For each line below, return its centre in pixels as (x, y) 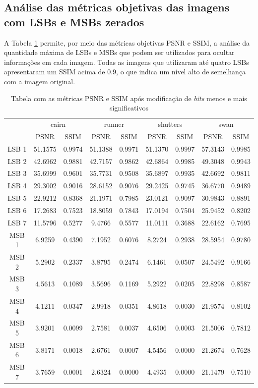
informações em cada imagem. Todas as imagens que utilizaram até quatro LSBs (127, 62)
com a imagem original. (40, 81)
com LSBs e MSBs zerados (74, 22)
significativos (129, 108)
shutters (170, 124)
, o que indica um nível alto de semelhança (181, 72)
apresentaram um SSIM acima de (55, 72)
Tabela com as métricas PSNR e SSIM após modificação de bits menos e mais (129, 98)
